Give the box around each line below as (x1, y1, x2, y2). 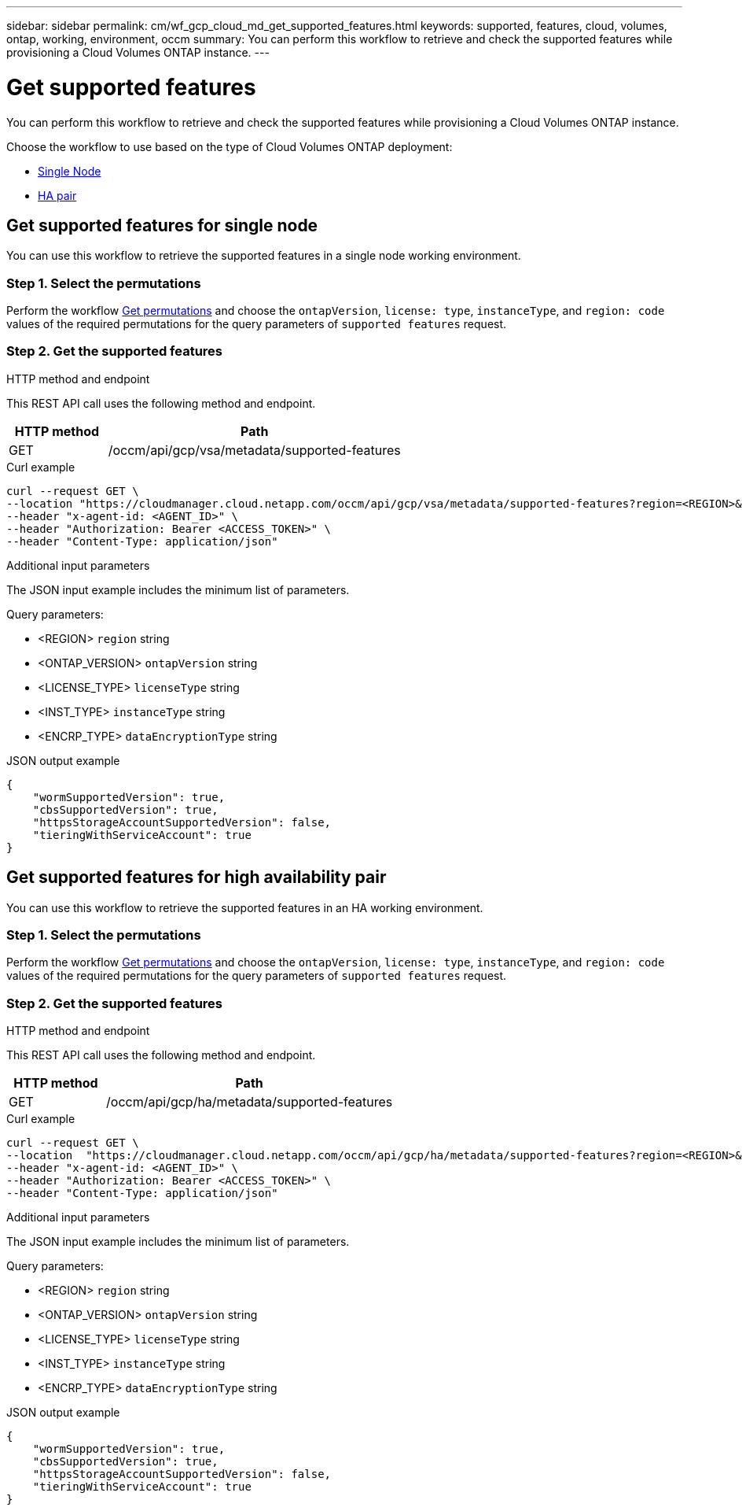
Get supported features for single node (6, 215, 318, 235)
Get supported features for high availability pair (6, 867, 387, 888)
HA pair (38, 188, 77, 202)
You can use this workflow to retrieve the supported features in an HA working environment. (6, 900, 483, 914)
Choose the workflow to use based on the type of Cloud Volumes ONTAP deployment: (6, 139, 453, 153)
